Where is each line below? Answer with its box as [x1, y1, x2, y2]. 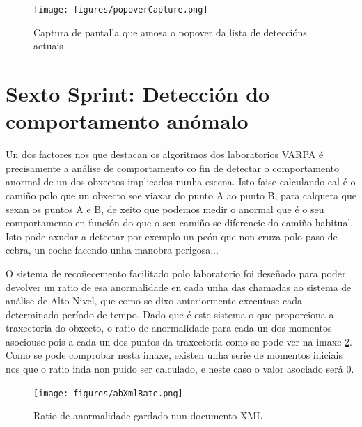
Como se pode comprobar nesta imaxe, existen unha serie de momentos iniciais [6, 348, 343, 362]
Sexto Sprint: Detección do [6, 79, 270, 108]
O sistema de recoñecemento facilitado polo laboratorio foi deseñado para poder [6, 265, 346, 280]
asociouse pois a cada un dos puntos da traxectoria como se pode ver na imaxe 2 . [6, 334, 352, 348]
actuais [33, 38, 63, 53]
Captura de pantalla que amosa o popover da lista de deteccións [33, 24, 307, 39]
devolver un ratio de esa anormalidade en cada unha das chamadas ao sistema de [6, 279, 352, 294]
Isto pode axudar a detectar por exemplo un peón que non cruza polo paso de [6, 228, 338, 243]
